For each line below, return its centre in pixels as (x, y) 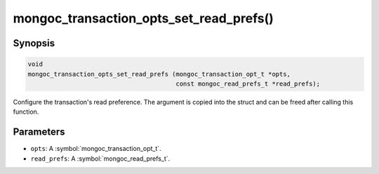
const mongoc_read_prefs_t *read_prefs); (248, 83)
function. (26, 112)
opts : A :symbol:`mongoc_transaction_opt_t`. (96, 149)
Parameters (39, 132)
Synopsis (34, 43)
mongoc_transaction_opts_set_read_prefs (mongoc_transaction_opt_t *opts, (159, 74)
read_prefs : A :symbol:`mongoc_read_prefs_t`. (100, 159)
